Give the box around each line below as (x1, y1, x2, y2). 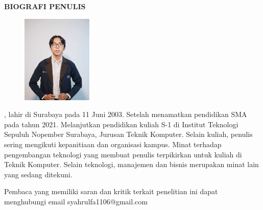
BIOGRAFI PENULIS (4, 1, 86, 11)
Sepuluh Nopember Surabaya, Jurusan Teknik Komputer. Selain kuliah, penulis (4, 129, 253, 139)
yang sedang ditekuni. (4, 169, 73, 179)
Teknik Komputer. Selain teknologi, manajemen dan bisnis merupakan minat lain (4, 159, 259, 170)
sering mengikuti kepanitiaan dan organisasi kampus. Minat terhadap (4, 138, 222, 149)
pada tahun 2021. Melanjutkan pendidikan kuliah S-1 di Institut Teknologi (4, 119, 238, 129)
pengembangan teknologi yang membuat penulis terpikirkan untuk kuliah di (4, 149, 242, 159)
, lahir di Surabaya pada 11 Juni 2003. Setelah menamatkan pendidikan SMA (4, 109, 247, 120)
